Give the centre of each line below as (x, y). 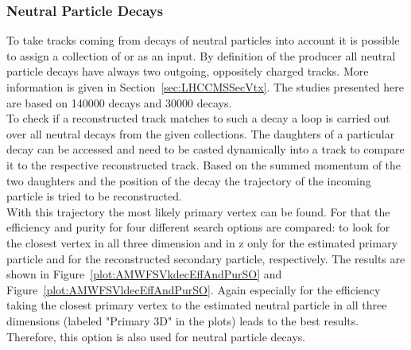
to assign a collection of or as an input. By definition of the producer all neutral (201, 55)
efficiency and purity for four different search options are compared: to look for (198, 227)
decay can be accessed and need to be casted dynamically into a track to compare (205, 149)
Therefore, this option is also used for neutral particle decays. (156, 336)
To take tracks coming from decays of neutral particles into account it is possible (203, 40)
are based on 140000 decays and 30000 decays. (119, 102)
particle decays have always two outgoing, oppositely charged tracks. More (188, 71)
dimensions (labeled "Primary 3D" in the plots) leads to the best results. (183, 320)
